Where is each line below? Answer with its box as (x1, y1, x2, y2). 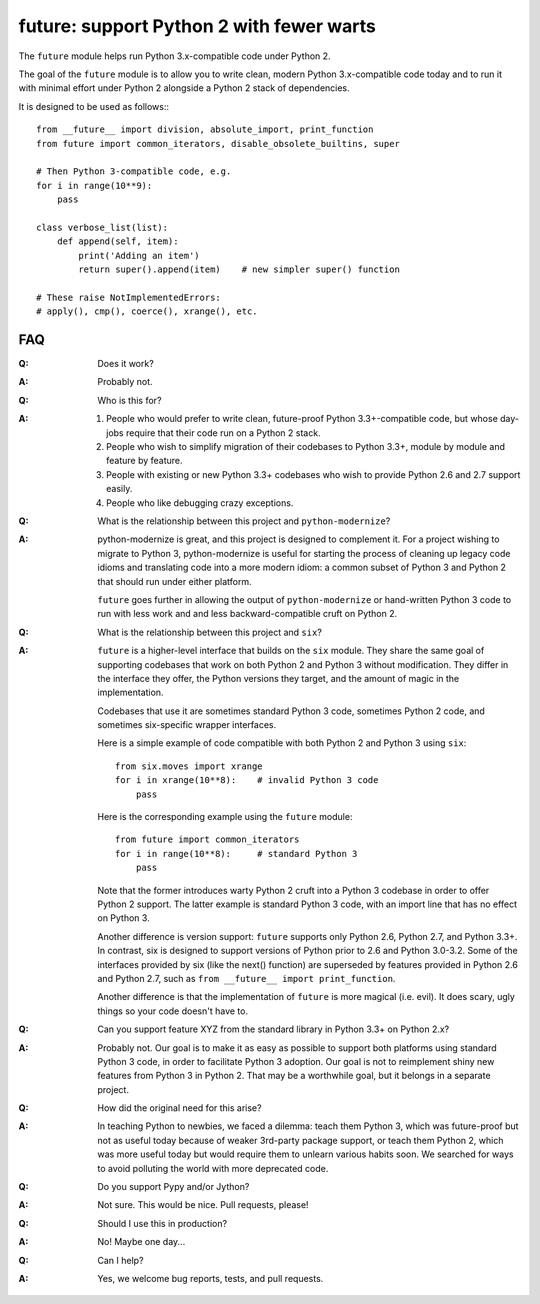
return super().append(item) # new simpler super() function (78, 264, 400, 275)
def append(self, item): (56, 236, 179, 247)
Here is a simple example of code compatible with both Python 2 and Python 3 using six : (97, 737, 467, 749)
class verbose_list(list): (36, 221, 169, 233)
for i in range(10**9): (36, 180, 153, 191)
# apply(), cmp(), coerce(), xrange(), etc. (36, 306, 259, 317)
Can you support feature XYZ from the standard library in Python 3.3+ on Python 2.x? (97, 1023, 450, 1035)
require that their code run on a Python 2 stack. (125, 426, 321, 439)
